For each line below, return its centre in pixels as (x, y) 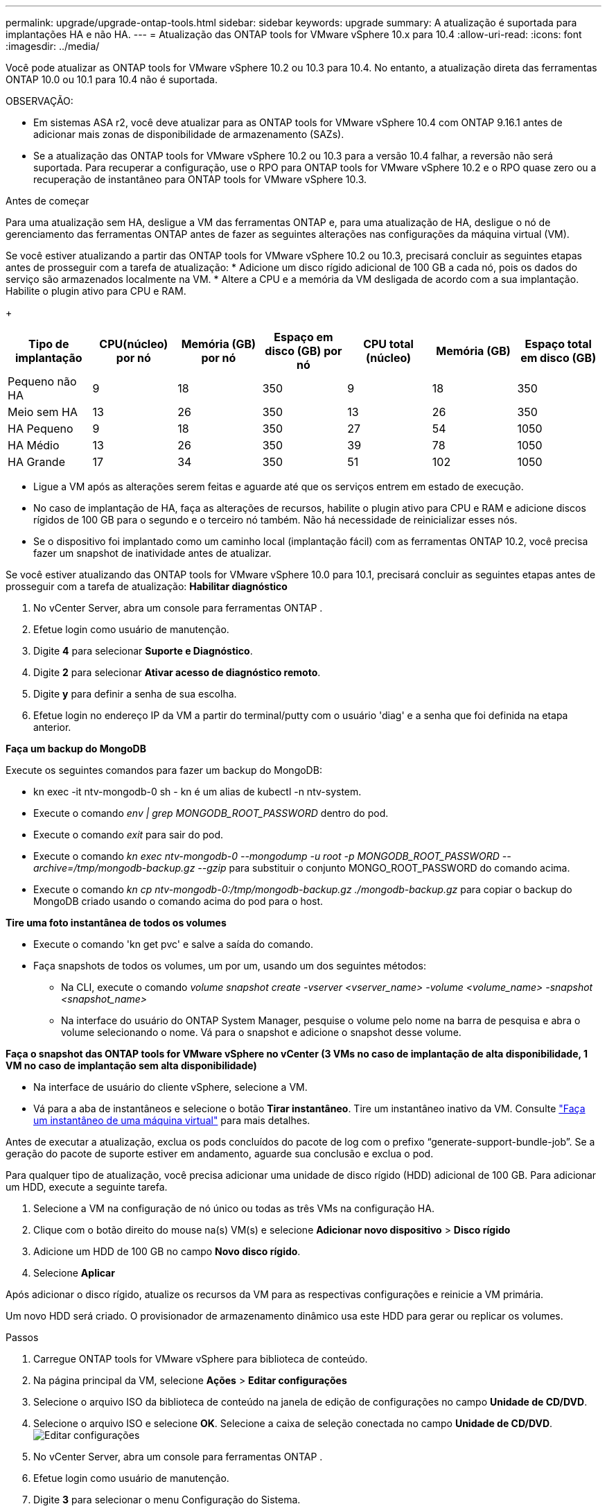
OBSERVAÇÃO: (39, 101)
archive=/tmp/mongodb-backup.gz (114, 868)
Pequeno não (42, 381)
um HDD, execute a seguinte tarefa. (87, 1187)
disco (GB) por (303, 351)
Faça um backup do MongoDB (76, 749)
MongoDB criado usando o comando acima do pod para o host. (178, 901)
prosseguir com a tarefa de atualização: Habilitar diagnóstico (147, 586)
